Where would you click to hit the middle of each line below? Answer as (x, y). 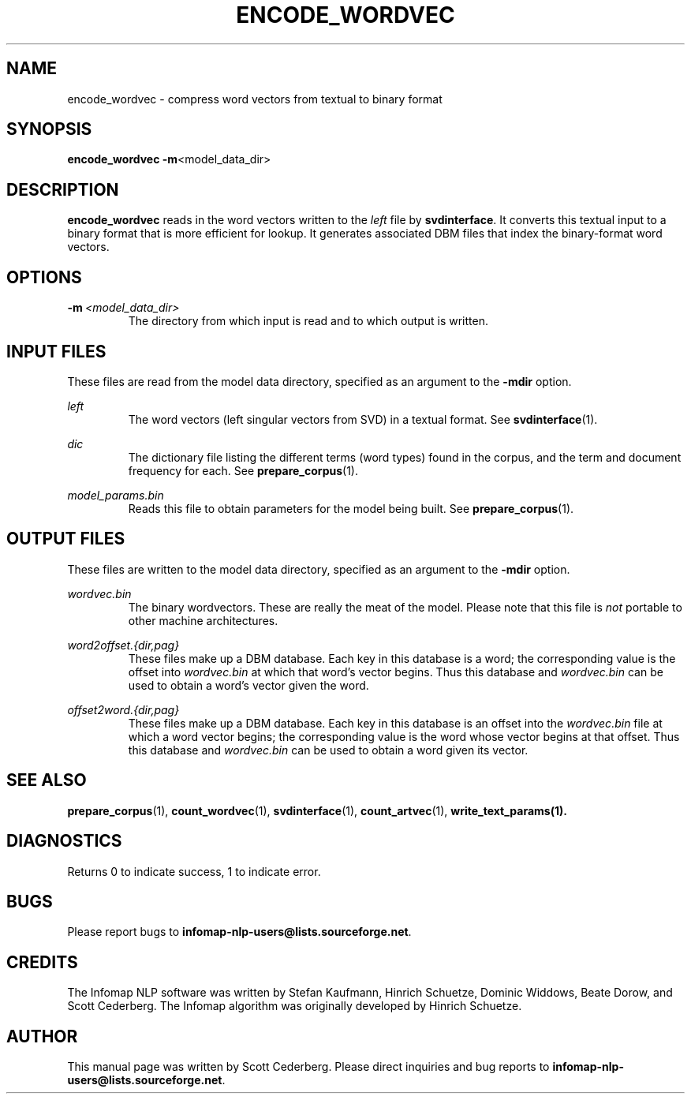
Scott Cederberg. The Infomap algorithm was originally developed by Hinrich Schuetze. (295, 1006)
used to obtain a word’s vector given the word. (248, 685)
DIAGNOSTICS (64, 841)
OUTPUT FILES (66, 539)
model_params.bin (116, 495)
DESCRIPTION (63, 189)
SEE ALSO (47, 780)
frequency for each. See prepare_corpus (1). (243, 470)
